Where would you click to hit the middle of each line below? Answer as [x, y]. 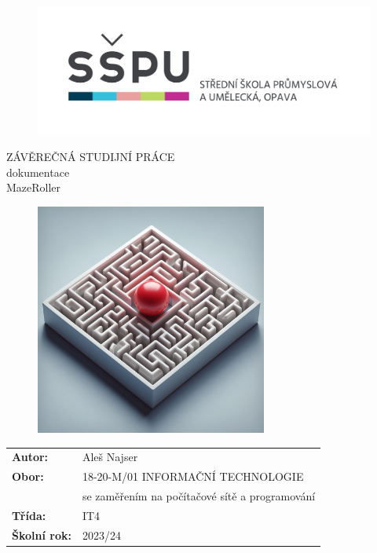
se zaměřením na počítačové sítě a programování [199, 495]
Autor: [30, 457]
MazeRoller [34, 187]
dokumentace [38, 172]
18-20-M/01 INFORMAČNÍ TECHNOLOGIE [193, 476]
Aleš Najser [110, 457]
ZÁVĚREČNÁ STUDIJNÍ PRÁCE [91, 157]
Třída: [29, 515]
